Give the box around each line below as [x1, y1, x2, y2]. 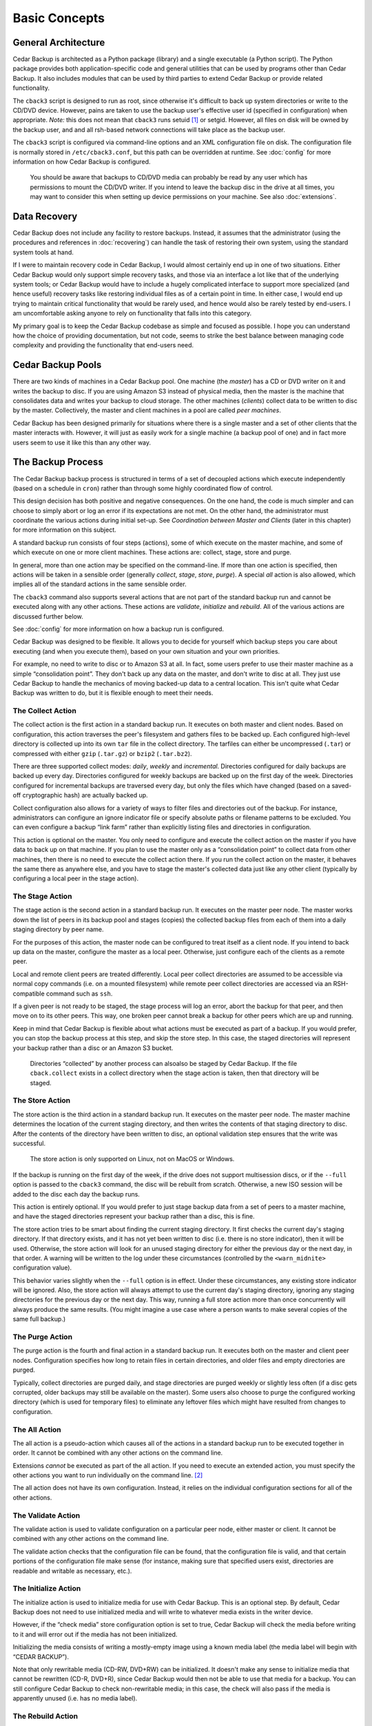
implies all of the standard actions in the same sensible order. [12, 580, 187, 588]
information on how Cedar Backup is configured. [12, 157, 151, 166]
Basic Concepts [12, 10, 105, 26]
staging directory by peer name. [12, 925, 104, 933]
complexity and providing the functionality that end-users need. [12, 341, 194, 349]
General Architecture [12, 37, 105, 48]
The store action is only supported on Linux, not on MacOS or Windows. [30, 1155, 235, 1163]
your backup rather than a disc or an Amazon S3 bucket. [12, 1043, 174, 1052]
